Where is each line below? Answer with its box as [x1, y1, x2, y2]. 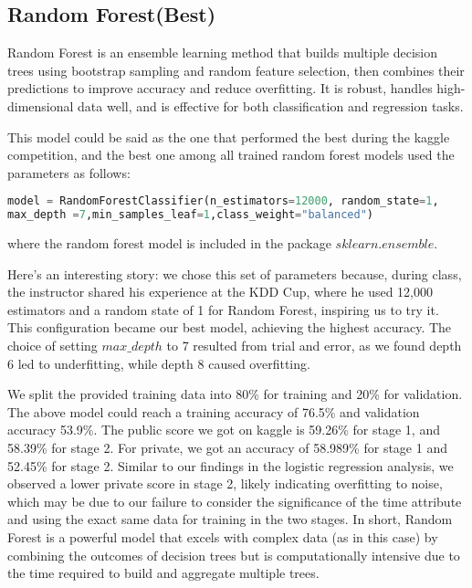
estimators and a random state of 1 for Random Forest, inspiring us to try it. [7, 299, 439, 319]
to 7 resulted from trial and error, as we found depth [166, 336, 462, 355]
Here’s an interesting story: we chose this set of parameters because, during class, [7, 264, 462, 283]
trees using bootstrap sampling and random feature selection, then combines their [7, 60, 465, 79]
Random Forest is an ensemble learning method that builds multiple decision [7, 43, 438, 62]
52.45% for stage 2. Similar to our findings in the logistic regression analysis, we [7, 456, 454, 475]
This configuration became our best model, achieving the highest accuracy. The [7, 318, 452, 337]
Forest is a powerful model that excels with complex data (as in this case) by [7, 528, 438, 547]
